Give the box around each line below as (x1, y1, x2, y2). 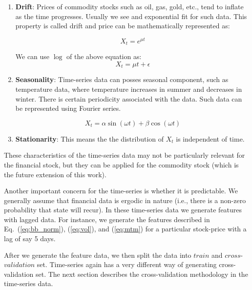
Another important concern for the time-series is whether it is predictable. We (4, 186, 238, 196)
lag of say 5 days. (4, 233, 56, 244)
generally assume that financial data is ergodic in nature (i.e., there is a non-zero (4, 195, 246, 205)
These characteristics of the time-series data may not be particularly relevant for (4, 150, 245, 160)
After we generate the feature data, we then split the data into (4, 249, 191, 260)
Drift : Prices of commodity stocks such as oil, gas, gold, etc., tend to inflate (15, 1, 244, 11)
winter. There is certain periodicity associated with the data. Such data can (15, 93, 242, 104)
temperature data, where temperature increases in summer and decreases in (15, 83, 242, 94)
